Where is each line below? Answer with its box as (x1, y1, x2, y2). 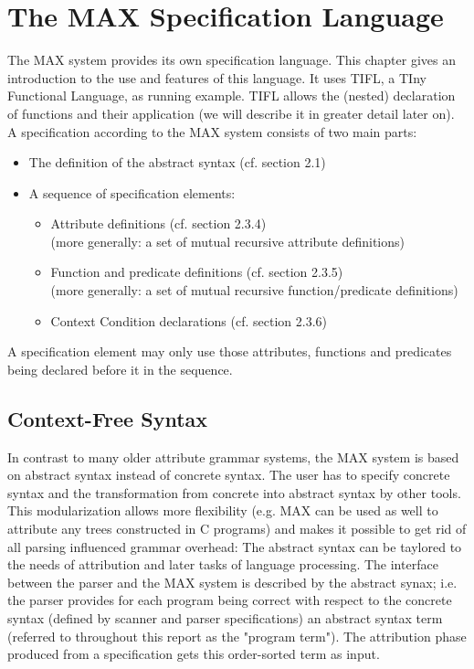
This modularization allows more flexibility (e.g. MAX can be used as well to (7, 501, 438, 520)
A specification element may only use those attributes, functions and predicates (7, 342, 452, 361)
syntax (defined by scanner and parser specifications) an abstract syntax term (7, 608, 443, 627)
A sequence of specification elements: (28, 183, 236, 202)
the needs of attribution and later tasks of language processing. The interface (7, 555, 438, 574)
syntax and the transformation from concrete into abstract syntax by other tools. (7, 483, 461, 502)
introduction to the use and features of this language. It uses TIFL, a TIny (7, 68, 427, 87)
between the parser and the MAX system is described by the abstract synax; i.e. (7, 572, 458, 591)
